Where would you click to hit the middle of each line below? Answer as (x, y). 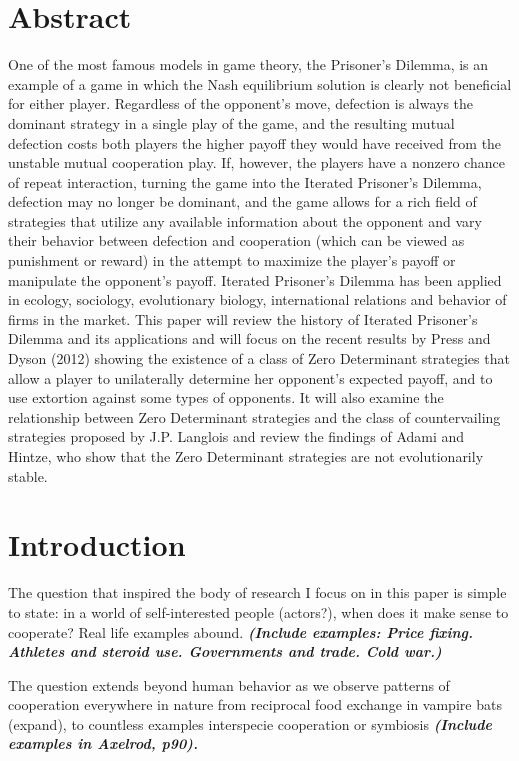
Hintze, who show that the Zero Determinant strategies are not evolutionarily (246, 456)
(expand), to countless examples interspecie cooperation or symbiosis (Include (250, 723)
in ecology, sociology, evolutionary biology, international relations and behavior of (257, 299)
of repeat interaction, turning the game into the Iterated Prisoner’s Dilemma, (245, 181)
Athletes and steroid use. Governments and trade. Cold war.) (225, 651)
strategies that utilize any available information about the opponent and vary (245, 220)
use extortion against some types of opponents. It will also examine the (226, 397)
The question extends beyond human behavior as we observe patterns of (229, 684)
